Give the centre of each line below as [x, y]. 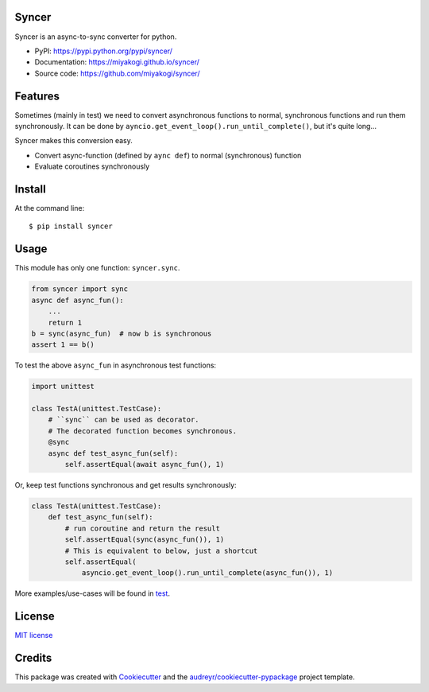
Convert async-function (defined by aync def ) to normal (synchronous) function [168, 155]
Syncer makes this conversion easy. [73, 141]
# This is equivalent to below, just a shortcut [161, 550]
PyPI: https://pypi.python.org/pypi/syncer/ [103, 51]
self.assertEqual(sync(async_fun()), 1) [145, 540]
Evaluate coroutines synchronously [92, 166]
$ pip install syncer [71, 226]
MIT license [34, 636]
